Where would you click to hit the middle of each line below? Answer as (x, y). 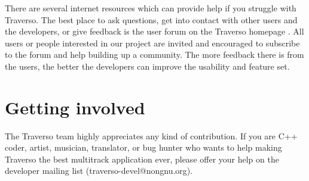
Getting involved (75, 107)
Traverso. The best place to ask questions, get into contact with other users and (151, 19)
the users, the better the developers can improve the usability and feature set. (147, 66)
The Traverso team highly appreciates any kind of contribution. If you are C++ (151, 135)
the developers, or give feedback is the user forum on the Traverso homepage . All (154, 31)
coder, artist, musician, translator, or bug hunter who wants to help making (143, 147)
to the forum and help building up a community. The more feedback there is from (154, 54)
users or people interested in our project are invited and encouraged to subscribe (152, 43)
